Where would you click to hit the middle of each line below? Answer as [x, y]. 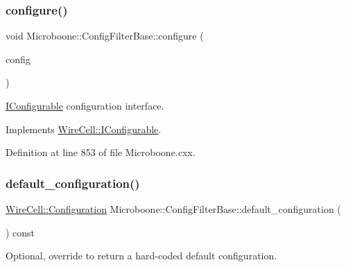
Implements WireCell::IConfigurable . [84, 129]
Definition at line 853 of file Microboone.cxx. [101, 152]
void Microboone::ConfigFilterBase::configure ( [105, 36]
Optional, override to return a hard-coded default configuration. [141, 256]
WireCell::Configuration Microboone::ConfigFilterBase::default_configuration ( [173, 209]
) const [20, 232]
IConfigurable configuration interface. [85, 105]
